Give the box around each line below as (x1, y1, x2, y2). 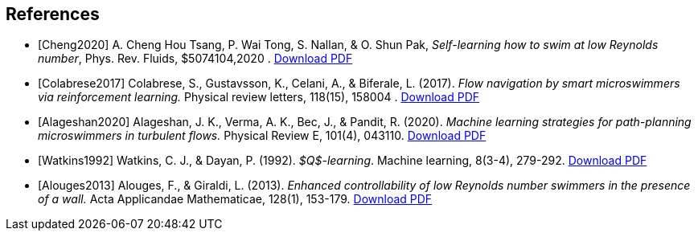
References (6, 4, 100, 24)
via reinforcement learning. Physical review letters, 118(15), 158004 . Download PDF (38, 90, 480, 104)
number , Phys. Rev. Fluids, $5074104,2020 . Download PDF (38, 51, 353, 66)
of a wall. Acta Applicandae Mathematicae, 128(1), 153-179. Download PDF (38, 192, 433, 206)
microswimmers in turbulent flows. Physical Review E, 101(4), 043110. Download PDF (38, 129, 487, 143)
